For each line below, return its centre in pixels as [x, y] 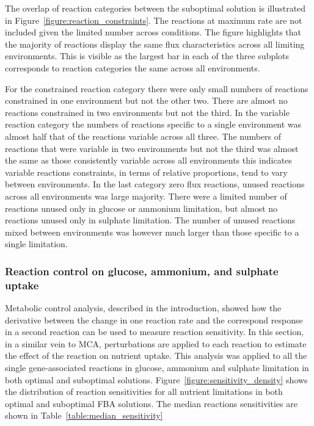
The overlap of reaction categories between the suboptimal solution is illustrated [155, 8]
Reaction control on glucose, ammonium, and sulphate [142, 271]
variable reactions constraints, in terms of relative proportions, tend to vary [146, 172]
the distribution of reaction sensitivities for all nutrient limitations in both [144, 392]
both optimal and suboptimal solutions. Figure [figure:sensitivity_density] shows [156, 379]
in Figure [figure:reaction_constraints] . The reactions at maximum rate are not [154, 20]
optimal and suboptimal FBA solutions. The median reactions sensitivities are [151, 403]
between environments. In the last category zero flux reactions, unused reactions [155, 184]
